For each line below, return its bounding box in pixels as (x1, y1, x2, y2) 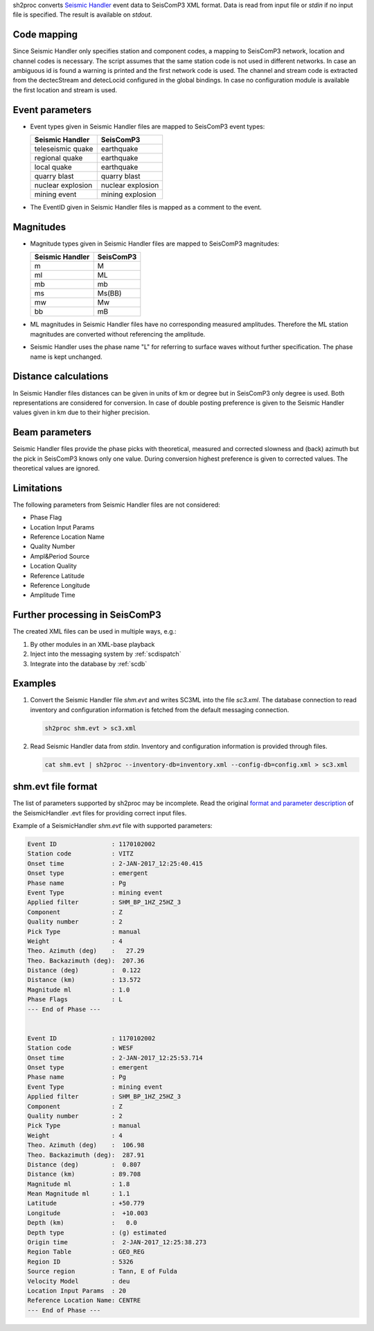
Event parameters (12, 104, 92, 116)
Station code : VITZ (27, 850, 134, 858)
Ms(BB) (97, 289, 122, 298)
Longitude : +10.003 (27, 1209, 148, 1217)
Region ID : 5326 (27, 1257, 134, 1266)
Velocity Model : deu (27, 1277, 130, 1285)
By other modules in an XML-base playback (30, 640, 155, 648)
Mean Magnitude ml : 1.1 (27, 1190, 130, 1198)
